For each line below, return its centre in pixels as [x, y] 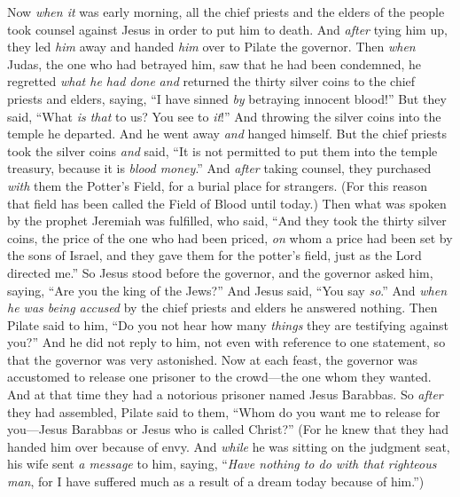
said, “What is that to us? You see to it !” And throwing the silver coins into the [224, 116]
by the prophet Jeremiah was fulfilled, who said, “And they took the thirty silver [227, 221]
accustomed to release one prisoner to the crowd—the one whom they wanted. [219, 377]
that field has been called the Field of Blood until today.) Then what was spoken [227, 203]
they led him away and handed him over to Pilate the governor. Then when [211, 47]
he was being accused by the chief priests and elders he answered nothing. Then [222, 308]
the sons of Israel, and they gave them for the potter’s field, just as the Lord [214, 255]
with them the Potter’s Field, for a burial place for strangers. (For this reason [217, 185]
